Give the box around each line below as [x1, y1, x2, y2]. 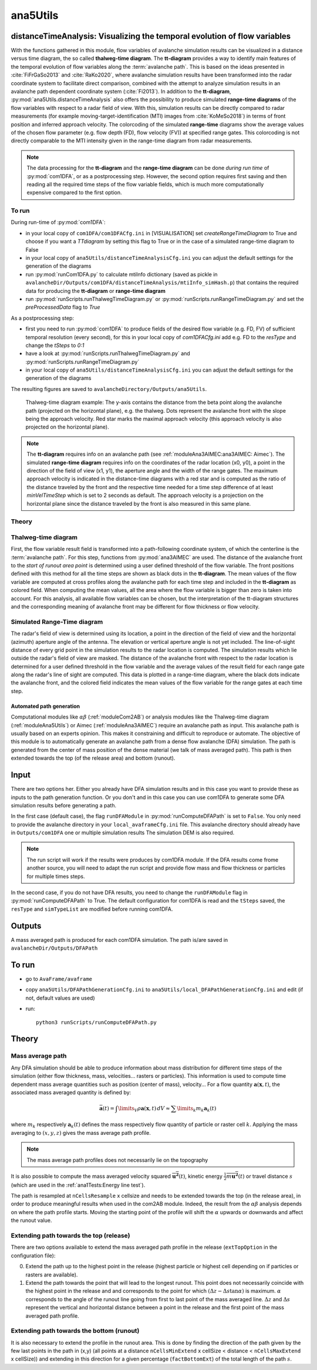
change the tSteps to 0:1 [25, 342, 85, 349]
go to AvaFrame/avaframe [25, 975, 92, 983]
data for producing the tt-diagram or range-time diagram [25, 287, 166, 294]
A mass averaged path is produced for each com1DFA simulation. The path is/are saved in [11, 936, 228, 943]
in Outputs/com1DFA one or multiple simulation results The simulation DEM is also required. [11, 829, 235, 836]
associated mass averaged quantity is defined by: [11, 1088, 131, 1096]
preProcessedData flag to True [25, 303, 100, 311]
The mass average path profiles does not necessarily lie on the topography [26, 1156, 208, 1164]
